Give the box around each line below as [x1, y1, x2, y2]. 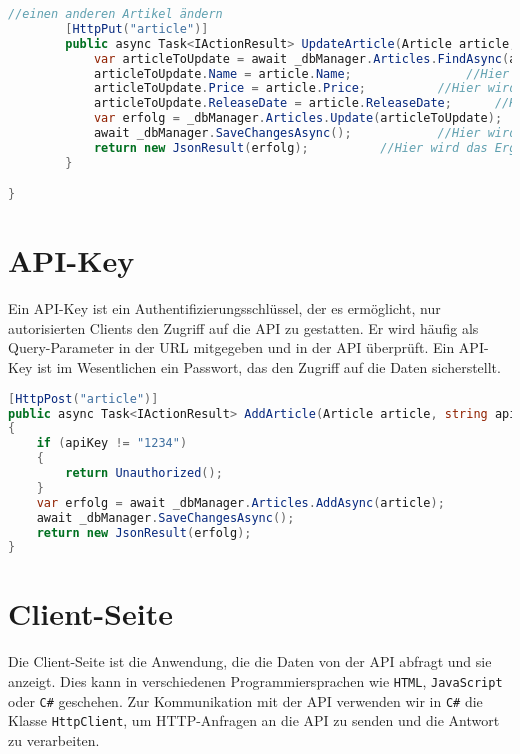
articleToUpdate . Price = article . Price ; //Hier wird [93, 81, 517, 96]
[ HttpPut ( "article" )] [65, 21, 209, 36]
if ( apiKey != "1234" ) [36, 436, 188, 451]
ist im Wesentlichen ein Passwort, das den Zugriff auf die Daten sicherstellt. [37, 357, 501, 378]
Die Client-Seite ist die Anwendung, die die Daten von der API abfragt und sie [8, 651, 492, 672]
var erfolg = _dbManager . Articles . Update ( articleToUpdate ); [93, 111, 503, 126]
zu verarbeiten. [8, 729, 100, 750]
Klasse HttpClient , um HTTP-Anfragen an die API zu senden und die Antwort [8, 710, 500, 731]
